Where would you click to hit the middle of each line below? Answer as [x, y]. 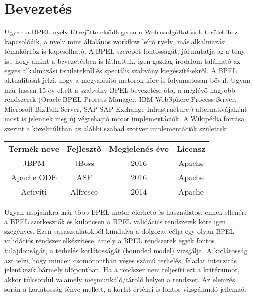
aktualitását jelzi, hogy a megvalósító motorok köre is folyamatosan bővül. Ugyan [127, 80]
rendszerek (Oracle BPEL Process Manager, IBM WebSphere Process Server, [121, 99]
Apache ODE [34, 177]
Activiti [34, 191]
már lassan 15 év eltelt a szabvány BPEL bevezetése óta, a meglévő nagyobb [120, 89]
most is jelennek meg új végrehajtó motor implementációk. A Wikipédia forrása [125, 118]
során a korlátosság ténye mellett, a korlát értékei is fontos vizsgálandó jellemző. [125, 289]
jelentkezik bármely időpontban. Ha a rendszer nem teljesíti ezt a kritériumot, [122, 270]
